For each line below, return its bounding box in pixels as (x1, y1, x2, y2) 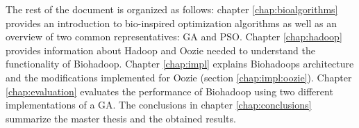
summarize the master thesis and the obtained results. (6, 111, 236, 125)
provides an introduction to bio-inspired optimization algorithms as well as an (6, 15, 337, 30)
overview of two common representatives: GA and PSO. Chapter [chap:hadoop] (6, 29, 342, 44)
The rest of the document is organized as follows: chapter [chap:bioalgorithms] (6, 2, 338, 16)
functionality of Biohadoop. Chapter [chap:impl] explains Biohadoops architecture (6, 56, 354, 71)
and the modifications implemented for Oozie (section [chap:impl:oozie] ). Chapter (6, 70, 352, 84)
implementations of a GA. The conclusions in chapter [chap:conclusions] (6, 97, 312, 112)
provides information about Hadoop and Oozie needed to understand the (6, 42, 315, 57)
